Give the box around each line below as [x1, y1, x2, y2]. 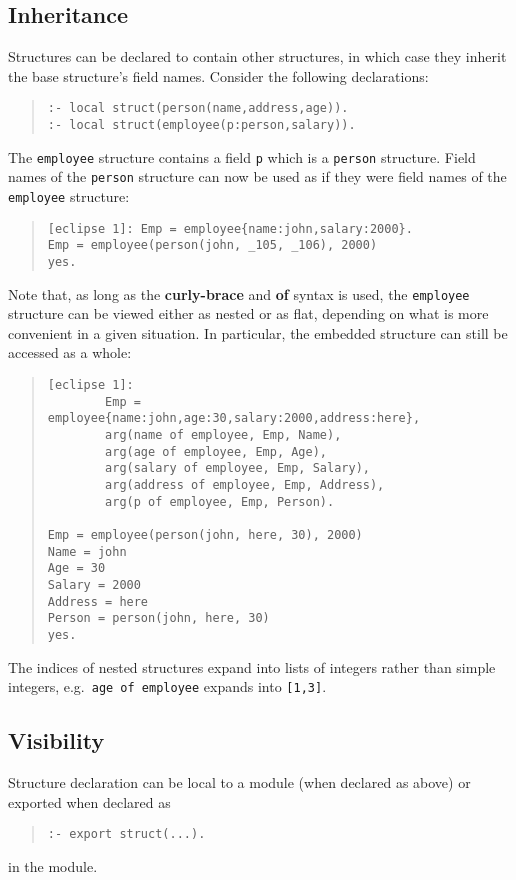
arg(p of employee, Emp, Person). [105, 494, 335, 509]
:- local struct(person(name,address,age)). [47, 101, 349, 116]
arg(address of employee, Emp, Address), [105, 478, 385, 493]
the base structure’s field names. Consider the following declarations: [8, 65, 429, 86]
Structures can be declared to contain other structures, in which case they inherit [8, 46, 507, 67]
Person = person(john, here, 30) [47, 611, 270, 626]
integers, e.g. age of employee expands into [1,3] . [8, 676, 327, 697]
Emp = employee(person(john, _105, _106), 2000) [47, 238, 378, 253]
